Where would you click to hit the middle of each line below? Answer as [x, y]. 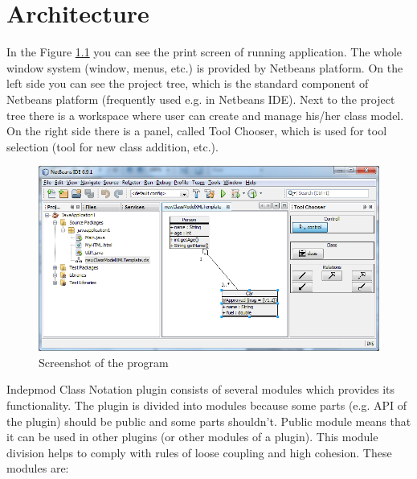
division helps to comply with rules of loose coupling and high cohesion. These [199, 452]
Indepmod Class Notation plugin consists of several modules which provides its [200, 389]
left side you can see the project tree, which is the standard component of [188, 83]
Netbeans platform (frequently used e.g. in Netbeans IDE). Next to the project [201, 99]
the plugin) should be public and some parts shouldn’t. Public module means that [209, 421]
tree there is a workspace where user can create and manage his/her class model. [205, 115]
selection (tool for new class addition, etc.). [112, 146]
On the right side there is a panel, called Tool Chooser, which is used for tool [197, 131]
